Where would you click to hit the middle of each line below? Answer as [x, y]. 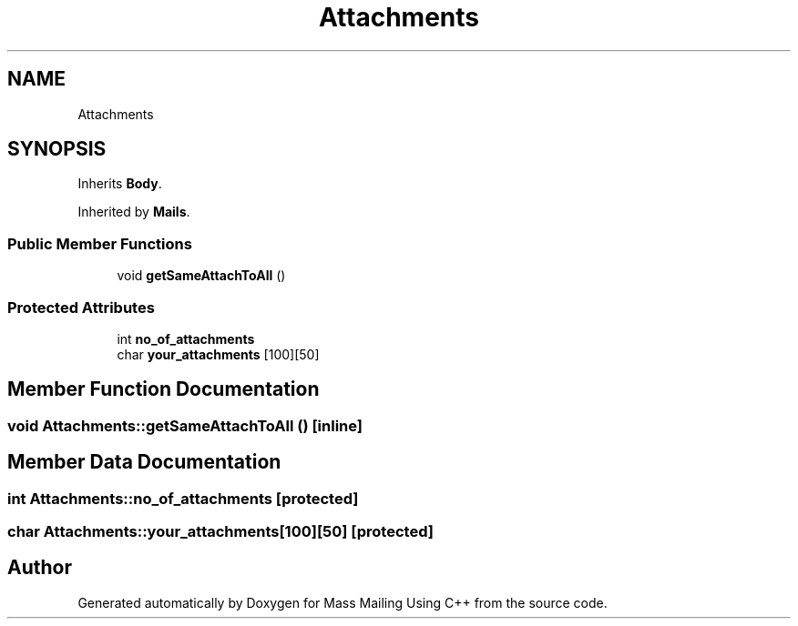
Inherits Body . [120, 184]
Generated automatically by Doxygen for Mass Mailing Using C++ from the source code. [343, 602]
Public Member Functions [100, 243]
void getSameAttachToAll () [201, 276]
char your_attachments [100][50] [218, 354]
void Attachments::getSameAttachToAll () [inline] [185, 425]
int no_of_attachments [186, 338]
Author [40, 568]
